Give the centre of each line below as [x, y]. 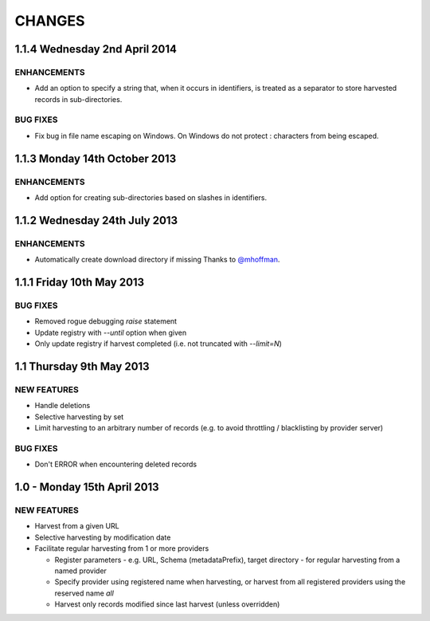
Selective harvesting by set [79, 417]
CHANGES [50, 21]
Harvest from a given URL [77, 526]
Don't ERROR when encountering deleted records [116, 464]
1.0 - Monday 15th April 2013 [87, 487]
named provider [81, 571]
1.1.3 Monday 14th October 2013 [96, 158]
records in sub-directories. [78, 99]
